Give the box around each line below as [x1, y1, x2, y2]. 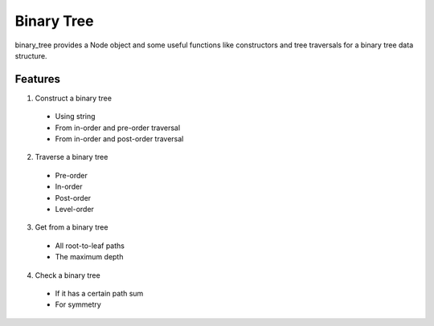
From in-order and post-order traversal [55, 134, 184, 144]
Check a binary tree [35, 270, 100, 280]
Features [14, 72, 60, 86]
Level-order [55, 204, 94, 214]
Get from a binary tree [35, 222, 108, 232]
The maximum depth [55, 252, 124, 262]
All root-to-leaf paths [55, 241, 125, 251]
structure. [14, 51, 47, 60]
